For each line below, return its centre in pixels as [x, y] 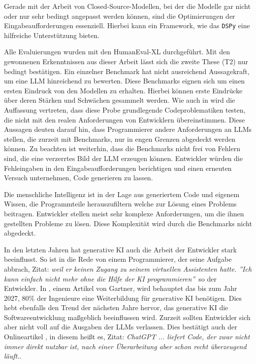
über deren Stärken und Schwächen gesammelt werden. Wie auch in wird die [120, 100]
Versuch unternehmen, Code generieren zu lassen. [79, 178]
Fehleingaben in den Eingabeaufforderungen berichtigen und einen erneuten [118, 168]
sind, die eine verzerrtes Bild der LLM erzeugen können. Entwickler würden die [123, 158]
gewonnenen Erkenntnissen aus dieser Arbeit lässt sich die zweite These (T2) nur [126, 61]
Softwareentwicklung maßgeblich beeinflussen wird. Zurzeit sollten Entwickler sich [127, 317]
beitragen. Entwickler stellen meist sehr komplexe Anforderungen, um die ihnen [124, 213]
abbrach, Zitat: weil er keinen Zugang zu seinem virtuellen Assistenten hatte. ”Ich [128, 268]
